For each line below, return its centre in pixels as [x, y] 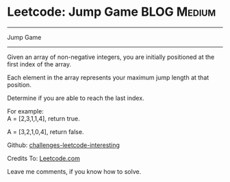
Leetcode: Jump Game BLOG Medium [112, 12]
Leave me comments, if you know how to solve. [74, 171]
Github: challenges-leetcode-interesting [63, 145]
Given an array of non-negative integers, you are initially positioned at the [111, 57]
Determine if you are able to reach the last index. [76, 98]
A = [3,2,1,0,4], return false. [46, 131]
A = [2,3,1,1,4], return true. [43, 118]
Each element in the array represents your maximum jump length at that [108, 77]
